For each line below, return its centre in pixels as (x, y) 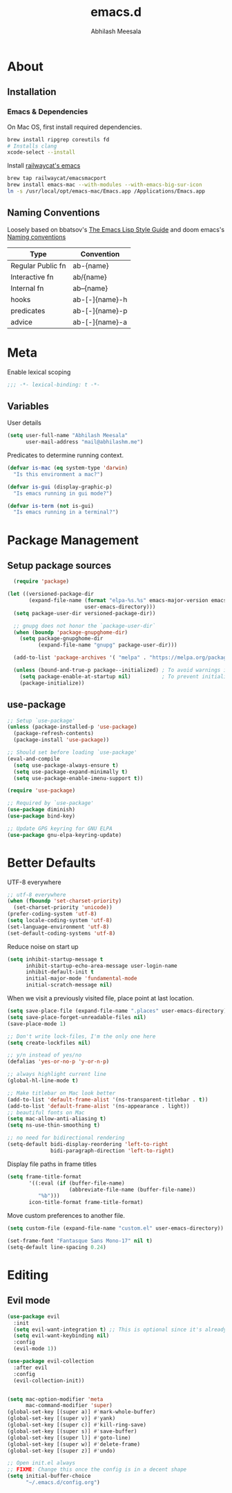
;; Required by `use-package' (51, 803)
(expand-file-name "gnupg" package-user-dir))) (107, 645)
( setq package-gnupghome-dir (61, 639)
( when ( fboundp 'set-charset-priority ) (65, 901)
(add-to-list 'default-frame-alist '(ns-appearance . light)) (98, 1106)
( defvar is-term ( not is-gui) (51, 506)
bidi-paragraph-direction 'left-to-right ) (113, 1151)
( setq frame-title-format (44, 1176)
